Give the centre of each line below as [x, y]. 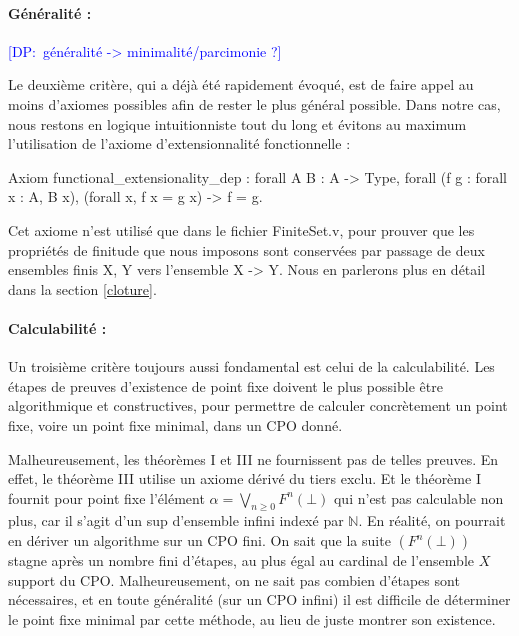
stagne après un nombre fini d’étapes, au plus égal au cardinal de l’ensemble [241, 560]
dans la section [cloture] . [82, 288]
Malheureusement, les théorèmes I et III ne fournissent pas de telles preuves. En [253, 458]
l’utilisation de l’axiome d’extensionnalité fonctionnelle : [179, 143]
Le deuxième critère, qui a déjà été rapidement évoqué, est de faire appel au [241, 84]
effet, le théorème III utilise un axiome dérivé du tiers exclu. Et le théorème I [244, 478]
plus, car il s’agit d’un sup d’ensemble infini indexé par [176, 520]
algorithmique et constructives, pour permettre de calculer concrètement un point [258, 405]
